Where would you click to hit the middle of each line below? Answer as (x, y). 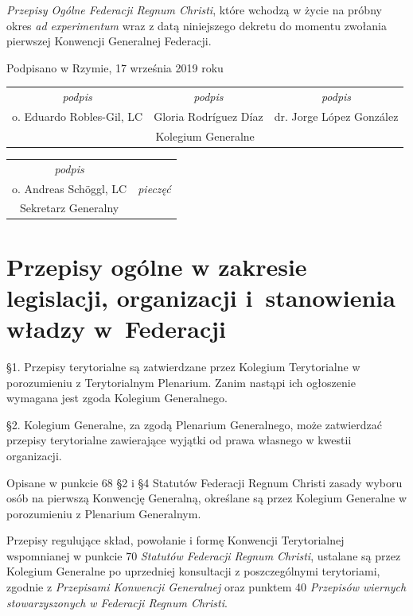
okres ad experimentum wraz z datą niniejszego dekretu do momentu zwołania (197, 25)
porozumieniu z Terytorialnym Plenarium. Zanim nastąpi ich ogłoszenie (181, 382)
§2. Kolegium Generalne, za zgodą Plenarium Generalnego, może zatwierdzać (195, 424)
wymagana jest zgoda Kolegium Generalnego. (117, 398)
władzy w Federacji (117, 328)
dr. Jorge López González (336, 116)
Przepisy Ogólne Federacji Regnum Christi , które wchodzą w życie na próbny (194, 10)
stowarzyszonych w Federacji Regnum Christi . (117, 602)
